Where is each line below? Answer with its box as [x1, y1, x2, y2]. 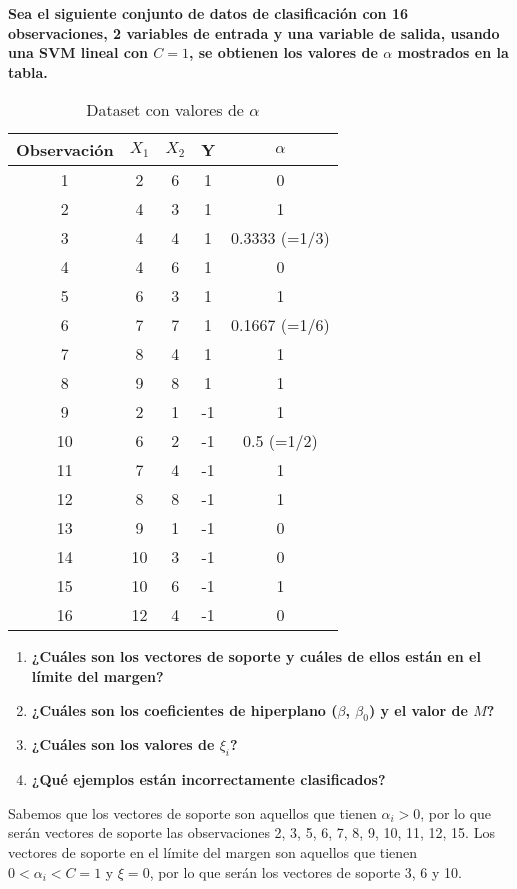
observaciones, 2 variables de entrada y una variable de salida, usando [8, 22, 500, 43]
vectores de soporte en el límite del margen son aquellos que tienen [8, 841, 418, 862]
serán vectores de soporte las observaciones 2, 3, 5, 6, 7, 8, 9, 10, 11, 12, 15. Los [8, 822, 495, 843]
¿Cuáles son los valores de [31, 734, 215, 755]
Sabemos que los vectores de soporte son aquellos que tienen [8, 802, 377, 823]
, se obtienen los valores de [188, 42, 378, 63]
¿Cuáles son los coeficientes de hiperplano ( [31, 699, 338, 720]
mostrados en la [397, 42, 509, 63]
